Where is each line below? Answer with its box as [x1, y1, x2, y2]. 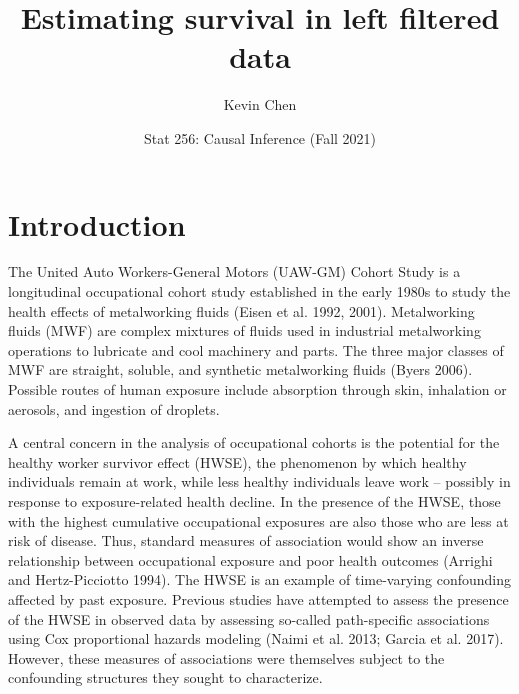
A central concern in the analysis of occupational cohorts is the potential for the [8, 432, 500, 453]
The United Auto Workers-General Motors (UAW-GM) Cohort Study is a [8, 261, 461, 282]
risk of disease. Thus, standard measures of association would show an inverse [8, 530, 484, 551]
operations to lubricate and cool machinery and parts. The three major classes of [8, 339, 504, 360]
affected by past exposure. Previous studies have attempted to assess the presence [8, 588, 509, 609]
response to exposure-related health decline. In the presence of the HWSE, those [8, 490, 501, 511]
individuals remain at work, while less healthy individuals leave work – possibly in [8, 471, 511, 492]
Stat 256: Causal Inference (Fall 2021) [143, 127, 377, 148]
